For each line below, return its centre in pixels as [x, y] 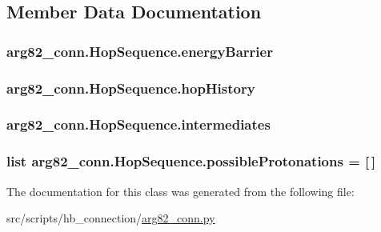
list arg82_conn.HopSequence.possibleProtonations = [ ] [191, 161]
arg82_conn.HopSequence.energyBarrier [140, 51]
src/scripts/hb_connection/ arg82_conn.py [111, 218]
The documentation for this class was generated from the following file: [180, 191]
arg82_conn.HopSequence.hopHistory [131, 88]
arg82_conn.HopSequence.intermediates [138, 124]
